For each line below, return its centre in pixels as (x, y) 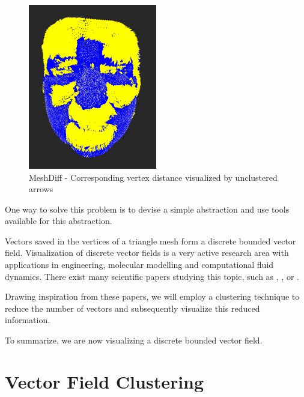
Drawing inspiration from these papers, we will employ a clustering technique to (152, 296)
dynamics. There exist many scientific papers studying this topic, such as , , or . (152, 276)
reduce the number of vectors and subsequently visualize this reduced (132, 308)
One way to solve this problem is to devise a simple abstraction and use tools (147, 209)
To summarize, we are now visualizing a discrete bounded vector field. (134, 340)
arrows (41, 189)
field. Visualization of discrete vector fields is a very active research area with (147, 253)
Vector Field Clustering (105, 381)
